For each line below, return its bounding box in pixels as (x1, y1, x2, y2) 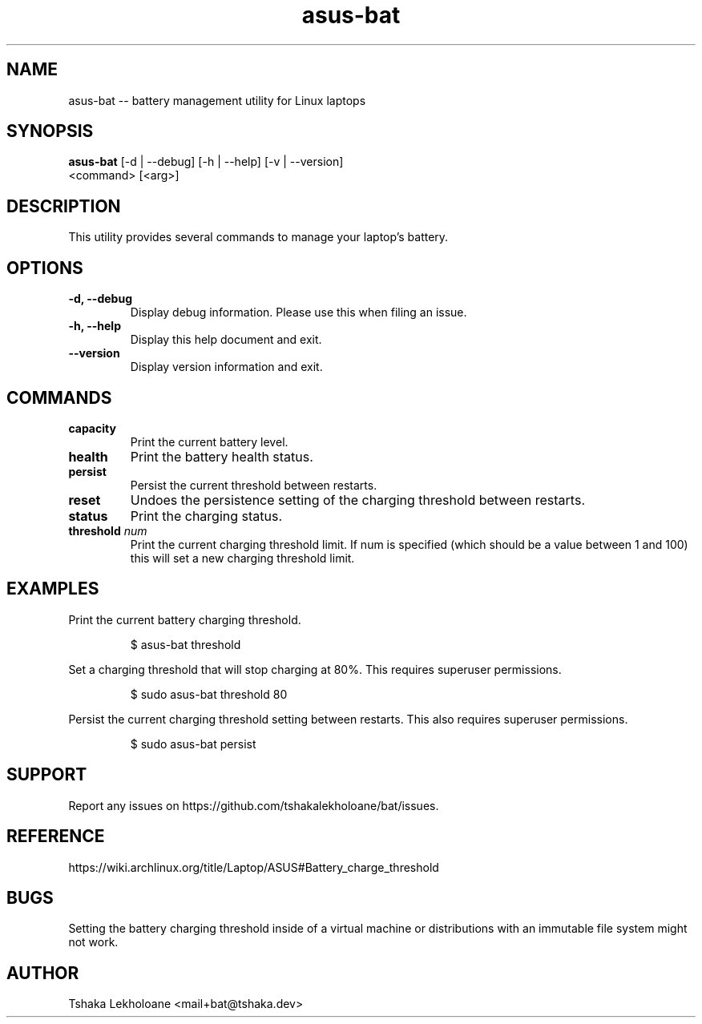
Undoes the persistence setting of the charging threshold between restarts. (130, 491, 585, 508)
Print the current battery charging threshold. (68, 612, 301, 627)
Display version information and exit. (130, 360, 323, 374)
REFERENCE (6, 826, 105, 847)
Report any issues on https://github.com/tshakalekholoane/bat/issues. (68, 798, 439, 812)
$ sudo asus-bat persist (130, 736, 256, 751)
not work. (68, 935, 119, 949)
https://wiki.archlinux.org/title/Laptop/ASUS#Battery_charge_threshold (68, 860, 439, 874)
